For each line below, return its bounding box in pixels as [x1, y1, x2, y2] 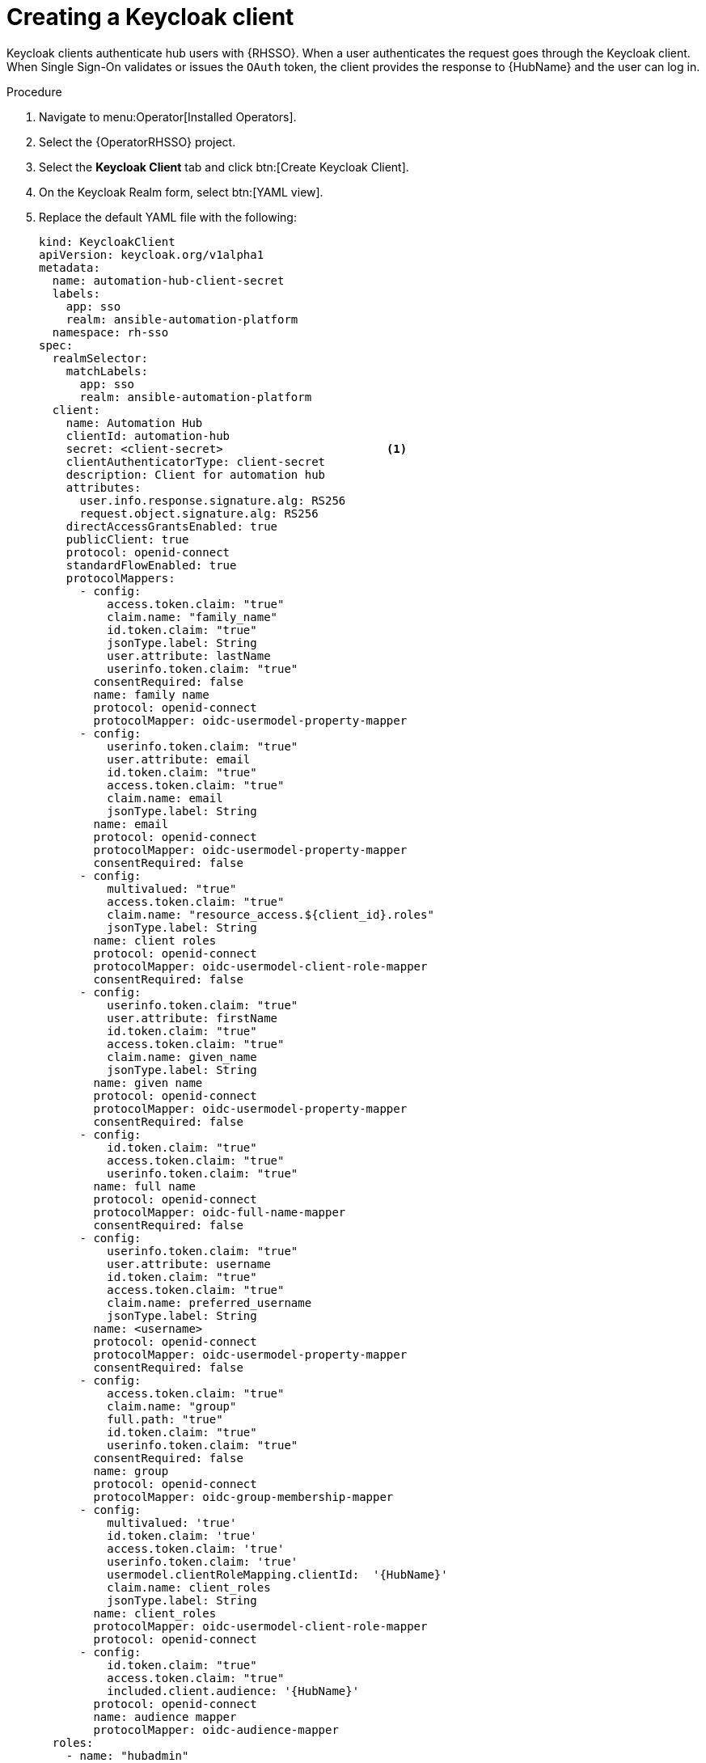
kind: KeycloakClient [39, 235, 175, 248]
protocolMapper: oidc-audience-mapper [93, 1723, 339, 1736]
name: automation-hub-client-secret [52, 273, 285, 287]
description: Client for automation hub [66, 467, 326, 481]
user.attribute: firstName [107, 1011, 278, 1025]
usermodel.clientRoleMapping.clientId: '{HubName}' [107, 1567, 448, 1581]
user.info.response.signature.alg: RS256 [79, 493, 346, 507]
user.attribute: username [107, 1257, 271, 1270]
